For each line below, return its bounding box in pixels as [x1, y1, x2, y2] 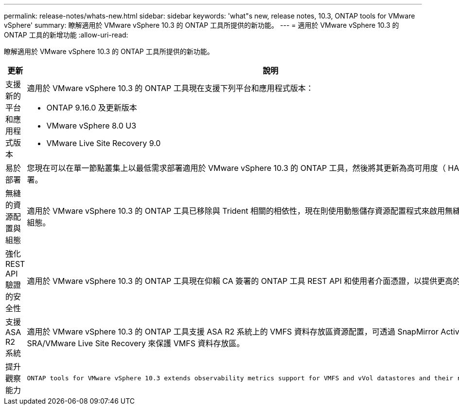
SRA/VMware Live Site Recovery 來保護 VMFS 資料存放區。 [27, 338, 245, 348]
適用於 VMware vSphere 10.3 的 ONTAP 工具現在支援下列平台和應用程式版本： [27, 83, 314, 93]
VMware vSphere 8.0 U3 [46, 121, 137, 130]
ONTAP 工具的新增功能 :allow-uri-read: [4, 31, 128, 39]
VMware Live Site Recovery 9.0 [46, 138, 161, 148]
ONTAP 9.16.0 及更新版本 [46, 103, 137, 112]
